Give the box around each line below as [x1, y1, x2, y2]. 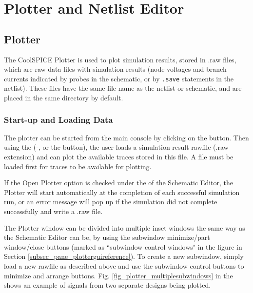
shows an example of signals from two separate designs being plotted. [4, 280, 211, 290]
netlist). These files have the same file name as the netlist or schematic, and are [4, 83, 242, 93]
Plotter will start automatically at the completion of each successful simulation [4, 187, 240, 197]
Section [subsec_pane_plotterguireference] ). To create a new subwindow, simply [4, 251, 244, 261]
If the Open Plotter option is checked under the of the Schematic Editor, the [4, 177, 233, 188]
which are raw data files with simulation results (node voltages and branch [4, 64, 227, 74]
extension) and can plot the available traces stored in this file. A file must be [4, 152, 234, 162]
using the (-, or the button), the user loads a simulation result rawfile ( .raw [4, 142, 229, 152]
